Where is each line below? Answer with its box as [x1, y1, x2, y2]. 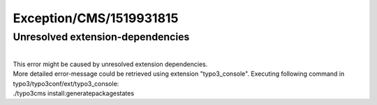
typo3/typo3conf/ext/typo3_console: [13, 79, 119, 88]
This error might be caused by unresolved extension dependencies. [13, 60, 208, 68]
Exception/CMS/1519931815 [13, 10, 179, 26]
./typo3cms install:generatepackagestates [13, 89, 135, 97]
